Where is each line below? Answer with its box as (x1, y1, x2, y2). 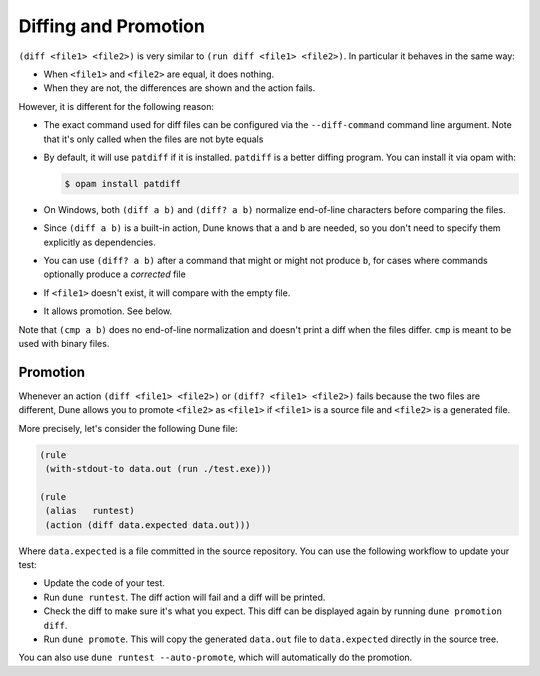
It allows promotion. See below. (43, 305, 173, 317)
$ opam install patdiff (64, 178, 182, 189)
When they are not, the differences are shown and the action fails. (43, 82, 316, 94)
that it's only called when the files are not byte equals (43, 133, 264, 145)
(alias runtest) (45, 505, 135, 517)
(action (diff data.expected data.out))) (45, 519, 251, 530)
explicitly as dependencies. (43, 236, 156, 248)
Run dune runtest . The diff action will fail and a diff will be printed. (43, 591, 326, 603)
